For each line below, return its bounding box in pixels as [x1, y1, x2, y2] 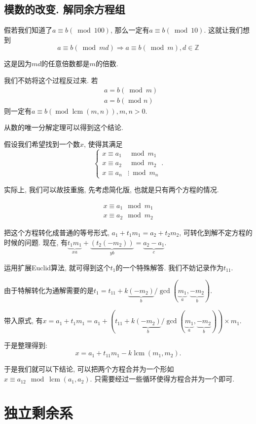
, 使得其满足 [84, 138, 123, 149]
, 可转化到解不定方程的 [179, 227, 253, 237]
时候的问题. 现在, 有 [4, 237, 68, 247]
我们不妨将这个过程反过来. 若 [4, 75, 98, 85]
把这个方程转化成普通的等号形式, [4, 227, 110, 237]
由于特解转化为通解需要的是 [4, 285, 94, 295]
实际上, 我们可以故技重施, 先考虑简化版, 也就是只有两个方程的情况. [4, 184, 219, 195]
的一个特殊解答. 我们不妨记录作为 [115, 262, 223, 272]
